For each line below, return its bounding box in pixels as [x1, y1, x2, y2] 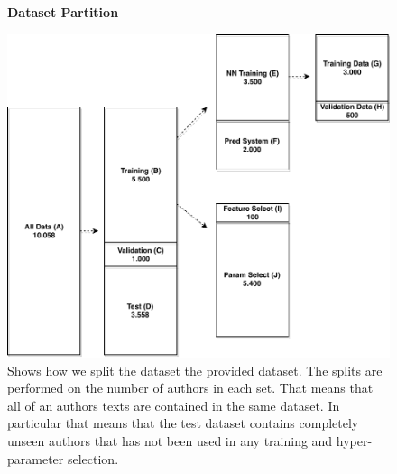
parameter [7, 449, 64, 468]
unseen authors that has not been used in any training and [7, 431, 333, 450]
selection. [67, 449, 119, 468]
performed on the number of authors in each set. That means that [7, 378, 374, 397]
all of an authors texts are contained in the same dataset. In [7, 395, 340, 414]
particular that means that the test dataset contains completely [7, 414, 359, 432]
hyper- [336, 431, 373, 450]
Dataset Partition [7, 3, 119, 21]
